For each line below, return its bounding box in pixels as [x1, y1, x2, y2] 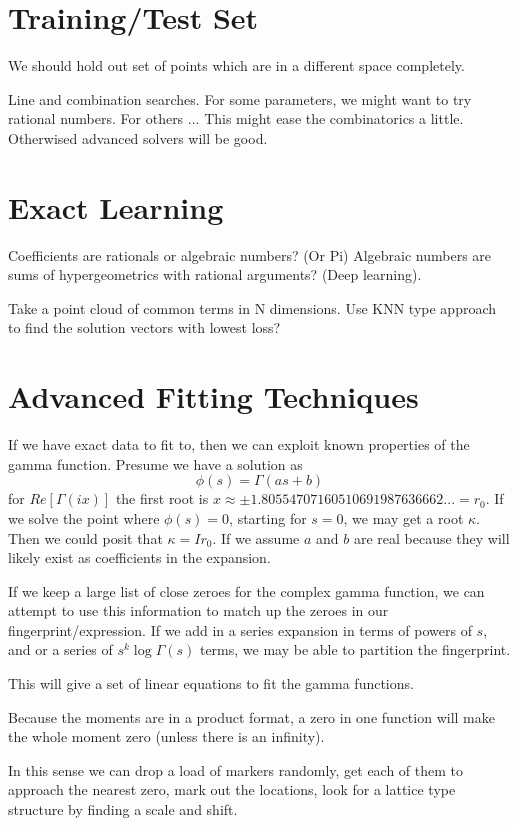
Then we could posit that [8, 527, 163, 548]
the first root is [115, 488, 209, 509]
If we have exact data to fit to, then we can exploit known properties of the [8, 434, 470, 455]
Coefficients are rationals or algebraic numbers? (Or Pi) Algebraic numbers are [8, 244, 492, 265]
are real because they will [353, 527, 510, 548]
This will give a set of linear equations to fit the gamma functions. [8, 673, 414, 694]
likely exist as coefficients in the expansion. [8, 547, 271, 568]
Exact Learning [8, 186, 224, 227]
